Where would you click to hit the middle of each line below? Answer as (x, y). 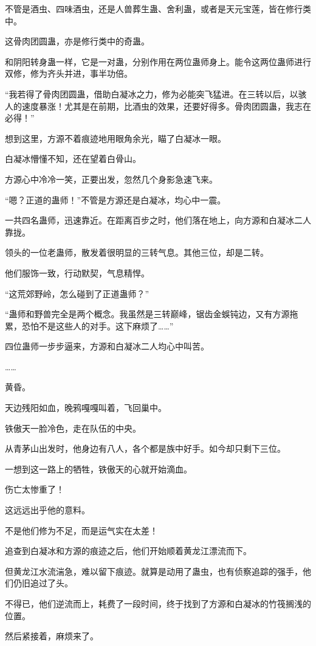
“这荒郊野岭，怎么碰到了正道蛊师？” (77, 293)
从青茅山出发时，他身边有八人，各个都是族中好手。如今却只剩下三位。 (145, 448)
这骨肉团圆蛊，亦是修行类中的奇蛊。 (77, 41)
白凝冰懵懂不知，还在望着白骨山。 (73, 159)
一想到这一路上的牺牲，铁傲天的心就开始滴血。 (98, 469)
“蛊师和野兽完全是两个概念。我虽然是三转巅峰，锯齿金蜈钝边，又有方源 (147, 314)
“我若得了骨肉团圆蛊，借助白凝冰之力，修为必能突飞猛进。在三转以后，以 (152, 93)
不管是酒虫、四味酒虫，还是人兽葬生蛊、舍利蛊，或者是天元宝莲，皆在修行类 (158, 9)
